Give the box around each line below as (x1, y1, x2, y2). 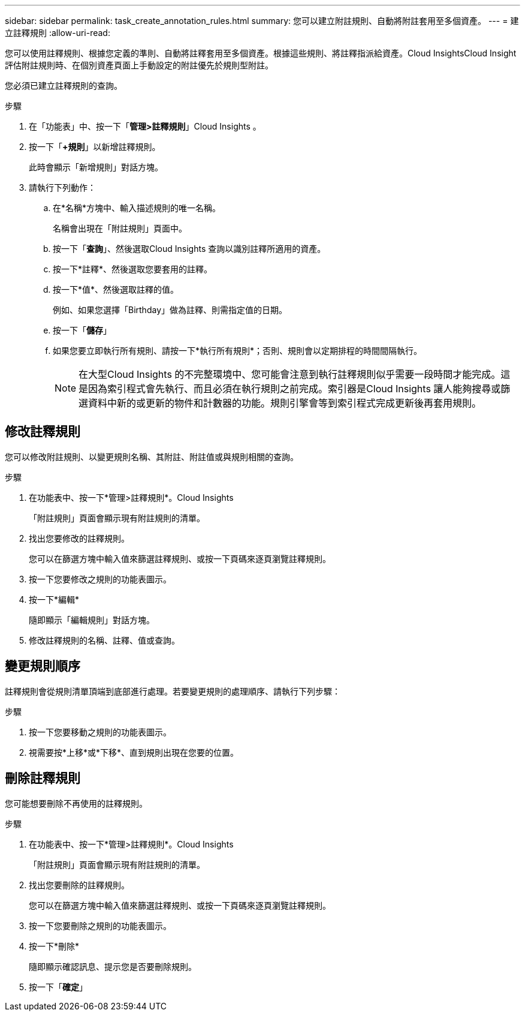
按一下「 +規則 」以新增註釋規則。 (29, 142, 161, 152)
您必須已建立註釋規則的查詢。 (5, 80, 122, 91)
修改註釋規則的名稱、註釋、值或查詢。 (29, 635, 180, 645)
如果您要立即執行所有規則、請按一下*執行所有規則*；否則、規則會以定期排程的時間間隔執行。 (53, 345, 423, 356)
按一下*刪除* (29, 940, 80, 951)
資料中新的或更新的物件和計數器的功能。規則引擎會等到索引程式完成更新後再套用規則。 (88, 397, 482, 409)
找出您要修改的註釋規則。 (29, 533, 129, 543)
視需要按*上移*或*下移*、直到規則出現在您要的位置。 (29, 747, 239, 758)
